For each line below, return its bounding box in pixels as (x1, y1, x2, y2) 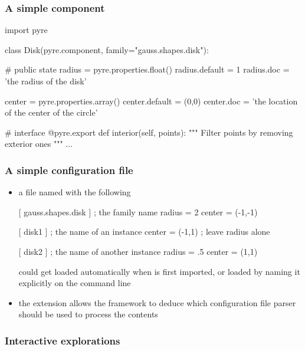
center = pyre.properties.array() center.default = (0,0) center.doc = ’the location (5, 94, 298, 107)
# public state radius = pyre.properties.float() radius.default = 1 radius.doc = (5, 63, 290, 76)
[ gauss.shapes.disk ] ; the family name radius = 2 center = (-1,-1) (18, 205, 258, 218)
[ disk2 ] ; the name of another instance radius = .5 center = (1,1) (18, 245, 258, 257)
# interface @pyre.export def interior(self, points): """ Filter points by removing (5, 126, 293, 138)
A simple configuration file (5, 162, 133, 177)
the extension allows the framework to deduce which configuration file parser (18, 296, 296, 309)
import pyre (5, 24, 48, 36)
